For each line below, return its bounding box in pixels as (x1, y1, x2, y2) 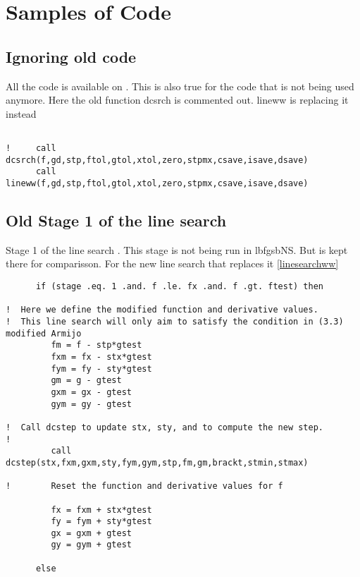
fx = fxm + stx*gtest (51, 504, 152, 515)
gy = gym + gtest (51, 540, 132, 550)
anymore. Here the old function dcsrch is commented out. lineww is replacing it (6, 92, 349, 107)
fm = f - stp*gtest (51, 340, 142, 351)
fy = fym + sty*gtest (51, 516, 152, 527)
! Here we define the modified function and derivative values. (6, 305, 318, 315)
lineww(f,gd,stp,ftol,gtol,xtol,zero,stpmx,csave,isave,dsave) (6, 178, 309, 188)
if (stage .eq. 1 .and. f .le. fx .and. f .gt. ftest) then (35, 281, 324, 292)
